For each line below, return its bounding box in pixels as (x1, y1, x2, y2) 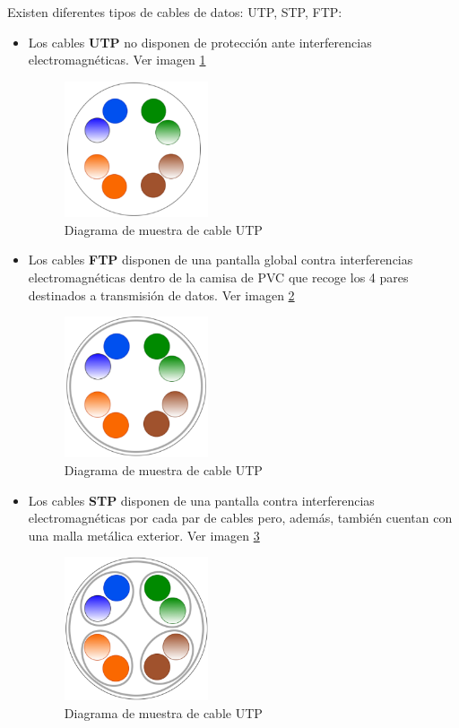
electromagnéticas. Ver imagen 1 (28, 50, 206, 69)
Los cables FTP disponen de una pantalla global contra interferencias (28, 250, 413, 269)
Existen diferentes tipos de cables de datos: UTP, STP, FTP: (7, 3, 342, 21)
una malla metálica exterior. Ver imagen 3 (28, 525, 260, 544)
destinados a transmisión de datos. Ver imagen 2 (28, 285, 295, 304)
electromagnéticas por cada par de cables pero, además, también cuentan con (28, 508, 453, 527)
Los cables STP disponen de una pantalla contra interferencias (28, 490, 375, 509)
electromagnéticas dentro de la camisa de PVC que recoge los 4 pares (28, 268, 409, 287)
